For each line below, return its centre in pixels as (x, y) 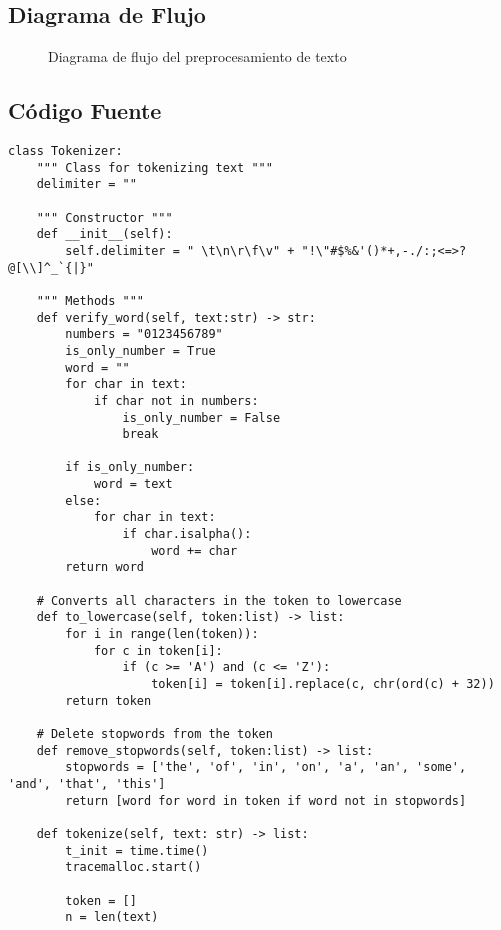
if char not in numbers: (176, 400)
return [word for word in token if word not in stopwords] (266, 800)
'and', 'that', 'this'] (87, 783)
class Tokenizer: (65, 151)
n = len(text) (112, 917)
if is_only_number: (130, 467)
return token (108, 700)
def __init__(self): (104, 234)
